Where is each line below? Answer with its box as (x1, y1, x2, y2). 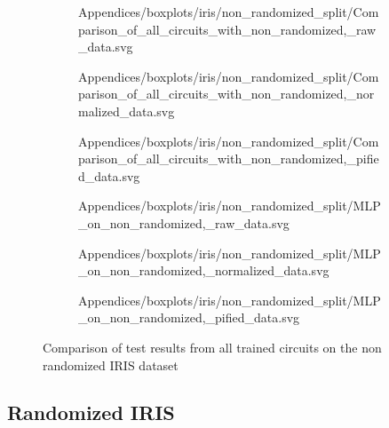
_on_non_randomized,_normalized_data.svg (78, 261, 329, 280)
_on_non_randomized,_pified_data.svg (78, 308, 300, 327)
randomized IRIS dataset (43, 355, 179, 374)
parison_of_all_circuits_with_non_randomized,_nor (78, 84, 375, 103)
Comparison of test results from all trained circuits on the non (43, 337, 382, 356)
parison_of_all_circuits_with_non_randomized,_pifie (78, 149, 379, 168)
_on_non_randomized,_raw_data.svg (78, 213, 290, 232)
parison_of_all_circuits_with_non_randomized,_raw (78, 20, 377, 38)
